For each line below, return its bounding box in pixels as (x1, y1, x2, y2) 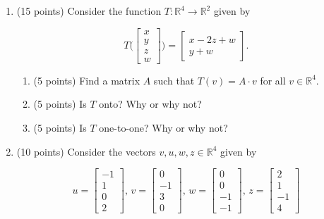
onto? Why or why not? (99, 96, 202, 111)
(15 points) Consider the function (16, 4, 162, 18)
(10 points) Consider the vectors (16, 144, 156, 158)
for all (260, 73, 286, 87)
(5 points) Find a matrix (33, 73, 140, 87)
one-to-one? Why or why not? (99, 120, 228, 134)
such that (153, 73, 195, 87)
